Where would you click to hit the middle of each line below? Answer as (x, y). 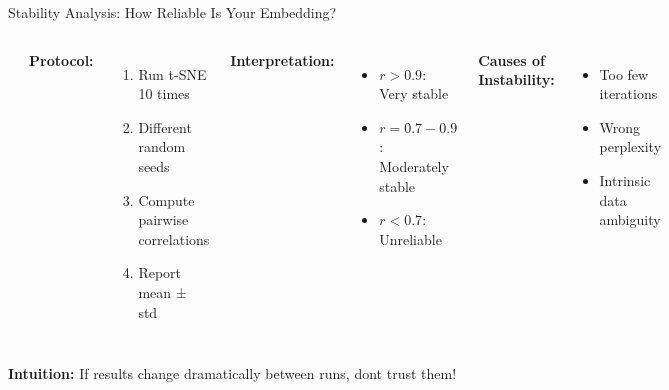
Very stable (414, 93)
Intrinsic (625, 179)
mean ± (162, 291)
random (162, 146)
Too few (624, 73)
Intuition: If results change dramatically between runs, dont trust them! (232, 373)
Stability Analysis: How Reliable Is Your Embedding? (172, 12)
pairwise (163, 219)
